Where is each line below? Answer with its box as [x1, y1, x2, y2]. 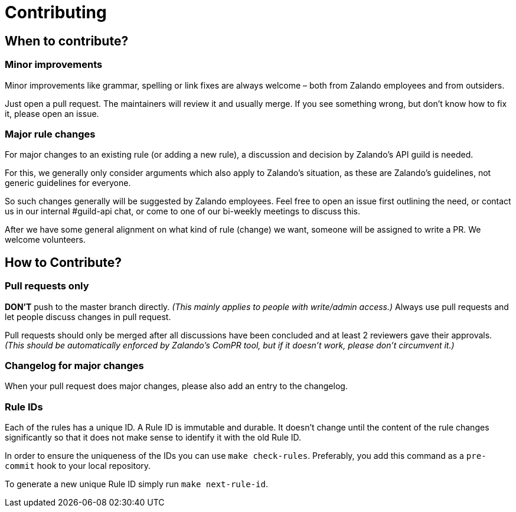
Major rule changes [5, 128, 96, 140]
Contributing [5, 2, 107, 22]
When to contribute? [5, 33, 129, 48]
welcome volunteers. [5, 234, 86, 245]
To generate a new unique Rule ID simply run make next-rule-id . [5, 479, 268, 490]
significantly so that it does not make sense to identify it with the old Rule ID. [5, 432, 302, 443]
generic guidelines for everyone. [5, 178, 131, 188]
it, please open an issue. [5, 108, 99, 119]
